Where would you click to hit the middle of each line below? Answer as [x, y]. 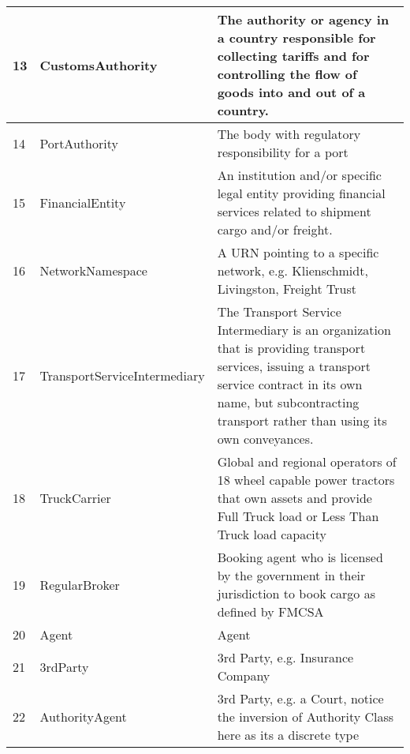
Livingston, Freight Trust [287, 289]
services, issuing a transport [294, 366]
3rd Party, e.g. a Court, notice [300, 698]
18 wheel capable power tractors [306, 480]
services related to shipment [294, 211]
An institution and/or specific [299, 175]
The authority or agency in [303, 19]
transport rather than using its [302, 420]
